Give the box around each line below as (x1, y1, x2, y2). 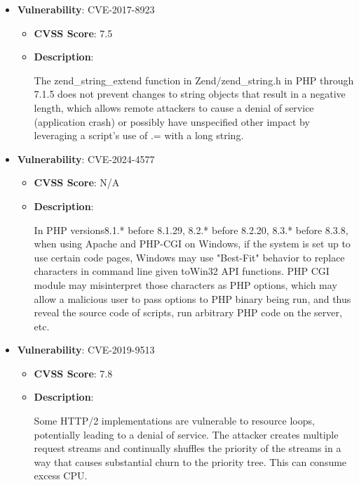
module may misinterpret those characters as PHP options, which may (34, 277, 337, 292)
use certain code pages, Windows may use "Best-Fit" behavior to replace (34, 250, 345, 264)
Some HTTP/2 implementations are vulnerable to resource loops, (34, 413, 315, 428)
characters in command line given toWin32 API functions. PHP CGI (34, 264, 330, 278)
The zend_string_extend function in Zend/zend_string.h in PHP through (34, 72, 354, 87)
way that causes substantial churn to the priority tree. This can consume (34, 454, 347, 469)
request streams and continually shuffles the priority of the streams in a (34, 441, 341, 455)
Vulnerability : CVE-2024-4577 (17, 151, 155, 166)
